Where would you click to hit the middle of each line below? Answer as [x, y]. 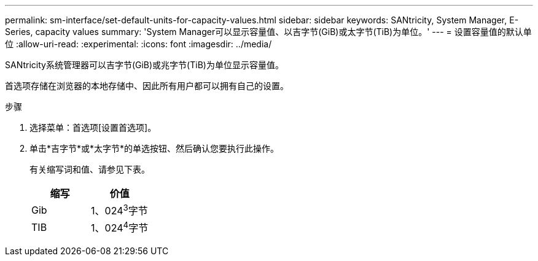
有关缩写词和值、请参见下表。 [90, 169]
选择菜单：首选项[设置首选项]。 [93, 127]
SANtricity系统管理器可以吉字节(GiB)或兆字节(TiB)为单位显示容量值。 [144, 65]
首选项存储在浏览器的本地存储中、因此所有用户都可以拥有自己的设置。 [147, 86]
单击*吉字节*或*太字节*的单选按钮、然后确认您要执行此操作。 [154, 148]
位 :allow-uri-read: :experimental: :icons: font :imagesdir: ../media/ [138, 44]
